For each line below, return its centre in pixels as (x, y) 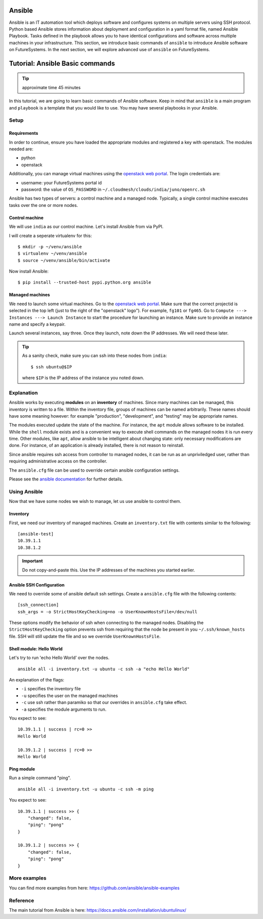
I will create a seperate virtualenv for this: (50, 236)
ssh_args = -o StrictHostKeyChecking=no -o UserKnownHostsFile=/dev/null (108, 612)
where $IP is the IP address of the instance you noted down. (83, 378)
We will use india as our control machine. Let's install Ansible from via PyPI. (86, 227)
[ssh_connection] (38, 605)
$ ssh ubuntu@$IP (51, 367)
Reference (21, 901)
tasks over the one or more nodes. (43, 205)
